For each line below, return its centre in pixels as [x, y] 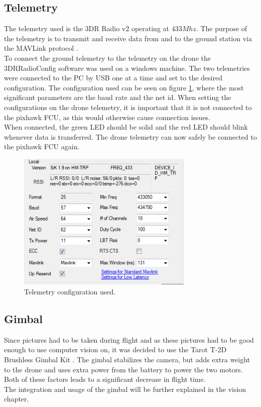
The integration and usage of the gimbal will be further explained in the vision [125, 389]
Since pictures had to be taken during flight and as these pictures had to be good [129, 339]
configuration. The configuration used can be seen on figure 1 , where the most [124, 87]
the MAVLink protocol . [41, 48]
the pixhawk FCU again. [42, 146]
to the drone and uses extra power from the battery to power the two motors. [123, 369]
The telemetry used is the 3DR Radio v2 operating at [87, 28]
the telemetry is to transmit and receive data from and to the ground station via [128, 38]
